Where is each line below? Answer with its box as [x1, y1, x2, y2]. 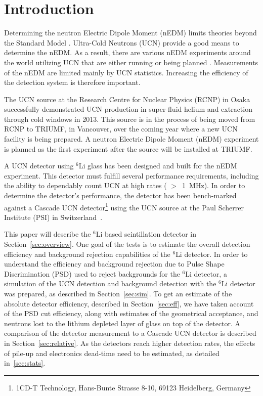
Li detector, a [185, 268, 227, 279]
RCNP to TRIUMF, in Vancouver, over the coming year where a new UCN [4, 123, 238, 134]
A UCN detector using [4, 160, 74, 171]
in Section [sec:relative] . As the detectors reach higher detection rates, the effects [4, 338, 255, 348]
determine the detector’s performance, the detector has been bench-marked [4, 190, 237, 201]
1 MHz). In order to [182, 180, 245, 191]
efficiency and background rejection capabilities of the [4, 248, 170, 259]
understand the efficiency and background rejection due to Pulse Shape [4, 258, 225, 269]
